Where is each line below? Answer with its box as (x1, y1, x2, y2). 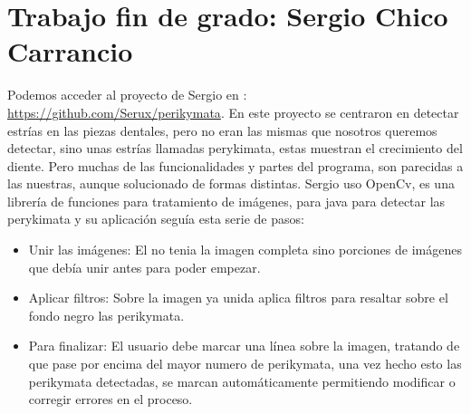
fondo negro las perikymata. (28, 305, 185, 324)
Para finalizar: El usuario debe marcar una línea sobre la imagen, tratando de (28, 336, 460, 355)
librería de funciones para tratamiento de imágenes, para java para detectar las (7, 191, 446, 210)
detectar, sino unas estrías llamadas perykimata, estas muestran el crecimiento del (7, 139, 463, 158)
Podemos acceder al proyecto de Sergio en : (7, 85, 247, 104)
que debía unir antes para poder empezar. (28, 257, 261, 276)
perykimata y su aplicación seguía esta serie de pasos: (7, 209, 304, 228)
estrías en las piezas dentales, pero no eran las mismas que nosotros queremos (7, 120, 437, 140)
